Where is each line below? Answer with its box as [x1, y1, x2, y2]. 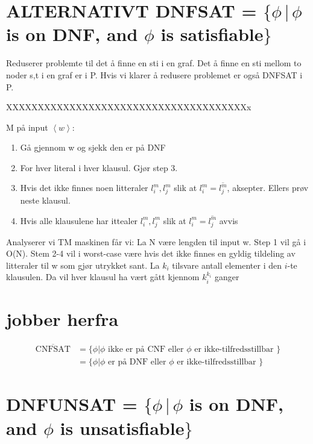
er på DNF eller [108, 358, 166, 367]
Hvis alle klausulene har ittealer [20, 214, 138, 227]
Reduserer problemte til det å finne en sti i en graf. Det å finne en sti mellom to [6, 57, 302, 69]
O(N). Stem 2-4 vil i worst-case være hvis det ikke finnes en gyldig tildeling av [6, 247, 296, 260]
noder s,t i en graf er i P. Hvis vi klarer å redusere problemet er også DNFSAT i [6, 68, 303, 81]
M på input [6, 120, 48, 133]
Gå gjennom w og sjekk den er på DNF [20, 141, 166, 154]
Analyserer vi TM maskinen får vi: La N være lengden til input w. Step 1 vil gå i [6, 235, 306, 248]
